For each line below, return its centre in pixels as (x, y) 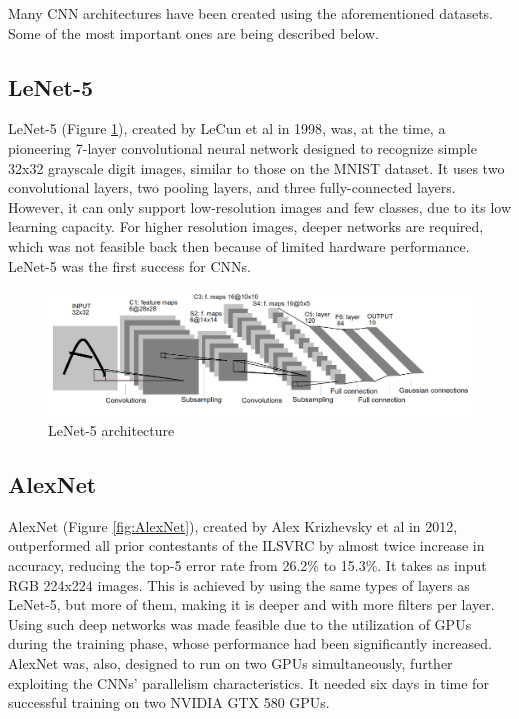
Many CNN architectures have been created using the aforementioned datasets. (250, 13)
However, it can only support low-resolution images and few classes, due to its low (260, 206)
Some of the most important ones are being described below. (193, 32)
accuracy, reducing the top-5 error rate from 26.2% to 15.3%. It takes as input (247, 565)
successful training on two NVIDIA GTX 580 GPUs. (169, 702)
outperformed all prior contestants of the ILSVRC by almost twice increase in (246, 545)
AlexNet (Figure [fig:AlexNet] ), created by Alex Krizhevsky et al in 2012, (233, 525)
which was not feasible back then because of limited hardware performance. (239, 245)
